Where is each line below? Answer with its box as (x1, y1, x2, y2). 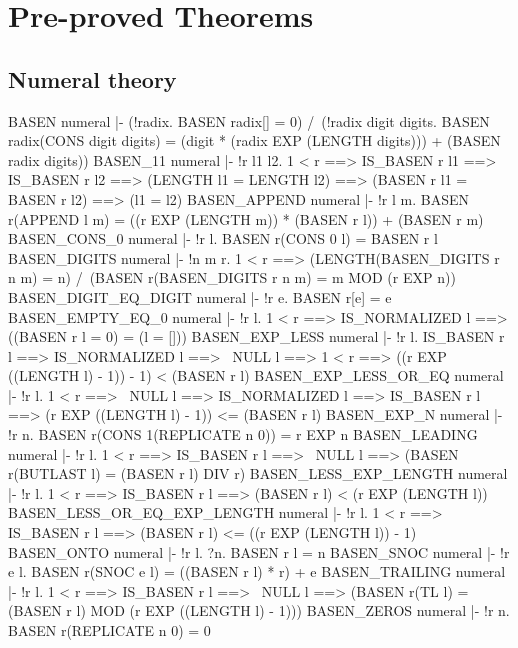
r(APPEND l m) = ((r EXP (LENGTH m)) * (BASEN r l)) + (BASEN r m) (8, 208, 484, 229)
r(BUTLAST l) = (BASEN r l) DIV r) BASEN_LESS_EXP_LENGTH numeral (8, 463, 508, 484)
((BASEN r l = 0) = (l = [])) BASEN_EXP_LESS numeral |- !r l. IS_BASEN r (8, 326, 505, 347)
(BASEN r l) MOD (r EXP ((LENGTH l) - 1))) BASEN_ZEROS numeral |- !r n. (8, 600, 510, 621)
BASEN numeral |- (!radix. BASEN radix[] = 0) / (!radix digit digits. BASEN (8, 110, 490, 131)
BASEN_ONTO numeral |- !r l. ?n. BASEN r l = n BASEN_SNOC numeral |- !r (8, 541, 510, 562)
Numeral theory (8, 63, 177, 94)
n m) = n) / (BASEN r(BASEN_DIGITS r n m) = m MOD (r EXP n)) (8, 267, 456, 288)
